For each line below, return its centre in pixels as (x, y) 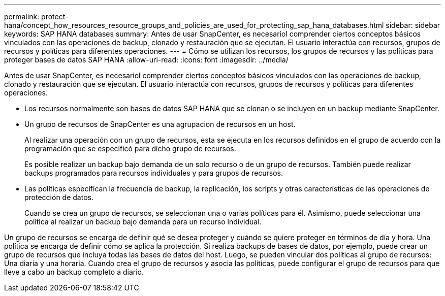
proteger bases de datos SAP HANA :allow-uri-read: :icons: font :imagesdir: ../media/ (146, 60)
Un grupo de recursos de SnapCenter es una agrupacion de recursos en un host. (160, 124)
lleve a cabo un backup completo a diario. (74, 272)
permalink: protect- (36, 17)
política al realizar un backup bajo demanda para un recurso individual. (143, 222)
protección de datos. (59, 197)
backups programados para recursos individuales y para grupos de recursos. (154, 173)
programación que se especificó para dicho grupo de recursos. (130, 149)
